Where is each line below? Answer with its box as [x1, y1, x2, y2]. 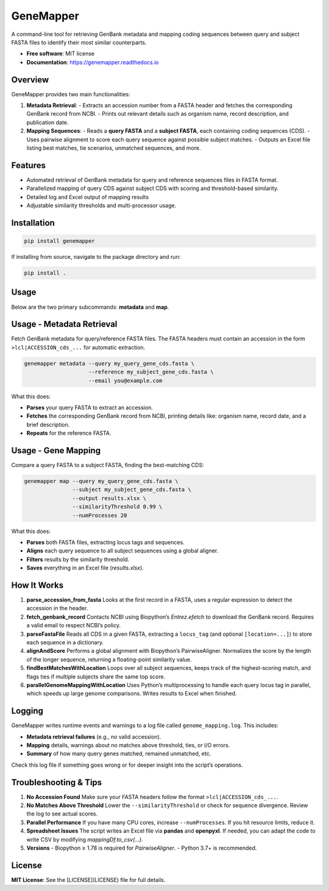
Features [11, 160, 46, 171]
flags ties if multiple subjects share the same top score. [26, 673, 166, 680]
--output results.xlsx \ [72, 495, 146, 502]
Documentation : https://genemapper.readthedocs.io [26, 58, 159, 66]
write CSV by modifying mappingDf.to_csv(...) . [26, 836, 143, 843]
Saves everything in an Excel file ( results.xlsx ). [26, 564, 144, 572]
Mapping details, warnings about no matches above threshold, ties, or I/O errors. [26, 742, 230, 749]
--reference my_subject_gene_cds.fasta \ [88, 368, 214, 376]
